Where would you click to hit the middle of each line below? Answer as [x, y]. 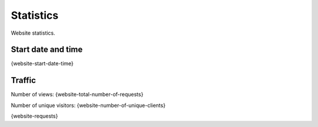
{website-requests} [34, 116]
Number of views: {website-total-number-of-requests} [77, 95]
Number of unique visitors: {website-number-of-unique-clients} [88, 105]
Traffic [24, 80]
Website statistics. [33, 33]
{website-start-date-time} [42, 63]
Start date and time [47, 50]
